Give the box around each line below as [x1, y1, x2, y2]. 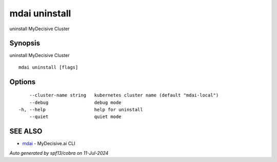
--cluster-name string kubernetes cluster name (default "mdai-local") [29, 92, 219, 98]
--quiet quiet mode [29, 114, 122, 120]
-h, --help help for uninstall [18, 107, 143, 113]
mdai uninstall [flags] [18, 64, 78, 70]
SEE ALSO [9, 127, 43, 136]
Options [9, 77, 36, 86]
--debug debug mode [29, 99, 122, 105]
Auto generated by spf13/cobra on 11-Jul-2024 [9, 150, 109, 156]
